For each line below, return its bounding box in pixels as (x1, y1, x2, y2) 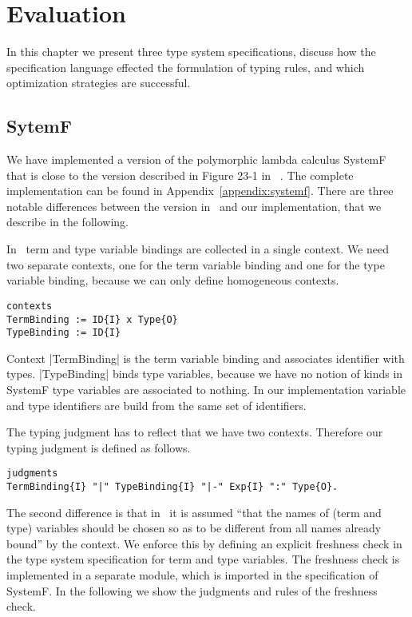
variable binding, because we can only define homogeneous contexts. (6, 272, 339, 289)
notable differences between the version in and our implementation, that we (6, 197, 382, 214)
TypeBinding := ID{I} (6, 327, 121, 339)
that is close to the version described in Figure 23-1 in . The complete (6, 166, 354, 183)
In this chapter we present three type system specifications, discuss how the (6, 43, 376, 60)
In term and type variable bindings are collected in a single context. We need (6, 241, 389, 257)
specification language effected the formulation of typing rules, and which (6, 58, 365, 75)
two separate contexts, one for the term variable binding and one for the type (6, 256, 386, 273)
